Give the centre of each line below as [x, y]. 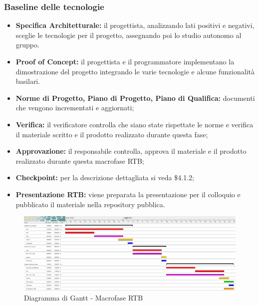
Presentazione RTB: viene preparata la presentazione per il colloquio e [128, 194]
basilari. [28, 81]
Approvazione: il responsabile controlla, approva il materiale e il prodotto [131, 151]
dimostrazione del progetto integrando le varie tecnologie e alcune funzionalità [135, 71]
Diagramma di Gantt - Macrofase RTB [84, 297]
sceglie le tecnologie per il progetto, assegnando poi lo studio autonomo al [129, 35]
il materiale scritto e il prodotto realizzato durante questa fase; [112, 134]
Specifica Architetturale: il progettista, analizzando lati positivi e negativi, [135, 25]
